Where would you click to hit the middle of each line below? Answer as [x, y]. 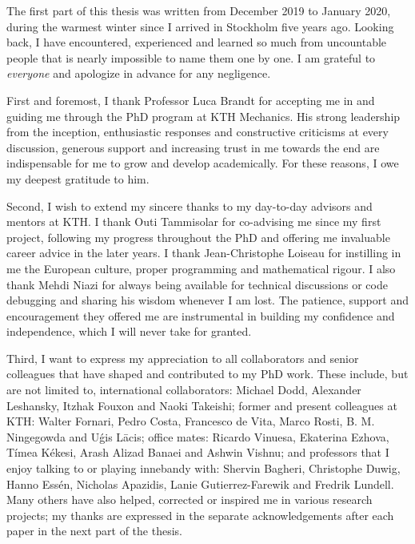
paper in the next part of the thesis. [94, 531]
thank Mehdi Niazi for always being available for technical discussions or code [197, 284]
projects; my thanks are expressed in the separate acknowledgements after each [200, 515]
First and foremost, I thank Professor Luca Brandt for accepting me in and [191, 100]
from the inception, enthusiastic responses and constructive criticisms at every [198, 132]
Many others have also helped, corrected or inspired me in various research [190, 500]
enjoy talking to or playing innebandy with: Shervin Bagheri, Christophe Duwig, [204, 468]
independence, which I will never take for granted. [129, 331]
